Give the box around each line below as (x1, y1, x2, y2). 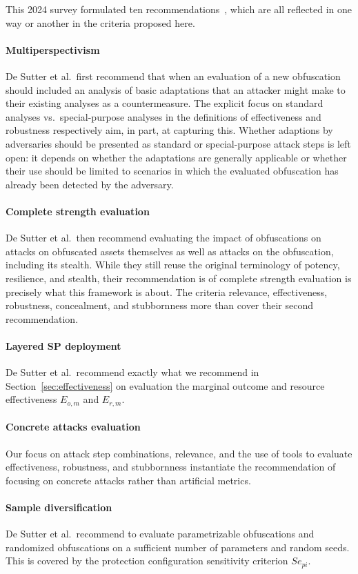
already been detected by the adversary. (6, 177, 174, 191)
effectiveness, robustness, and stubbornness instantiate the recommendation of (6, 459, 336, 474)
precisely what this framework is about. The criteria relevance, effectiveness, (6, 284, 328, 299)
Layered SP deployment (6, 338, 121, 353)
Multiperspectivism (6, 42, 100, 57)
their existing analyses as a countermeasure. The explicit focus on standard (6, 96, 324, 110)
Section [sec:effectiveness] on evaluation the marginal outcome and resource (6, 378, 325, 393)
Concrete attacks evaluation (6, 419, 141, 434)
